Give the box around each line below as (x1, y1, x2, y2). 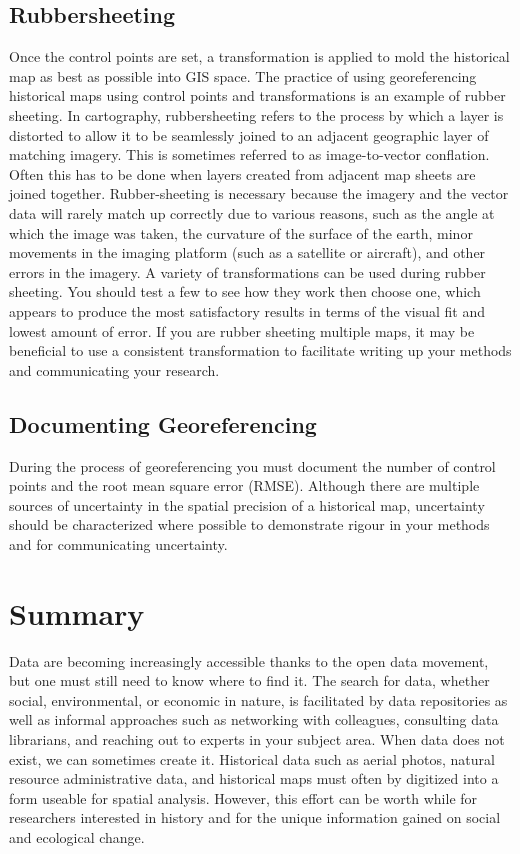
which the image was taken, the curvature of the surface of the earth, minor (9, 222, 473, 243)
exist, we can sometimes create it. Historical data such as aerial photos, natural (9, 748, 495, 769)
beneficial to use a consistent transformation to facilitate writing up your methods (9, 340, 512, 361)
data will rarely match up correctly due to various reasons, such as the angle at (9, 202, 495, 223)
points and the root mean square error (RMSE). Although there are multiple (9, 475, 480, 496)
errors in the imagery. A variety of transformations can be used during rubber (9, 261, 486, 282)
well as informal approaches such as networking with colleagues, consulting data (9, 709, 499, 730)
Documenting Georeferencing (9, 408, 317, 439)
